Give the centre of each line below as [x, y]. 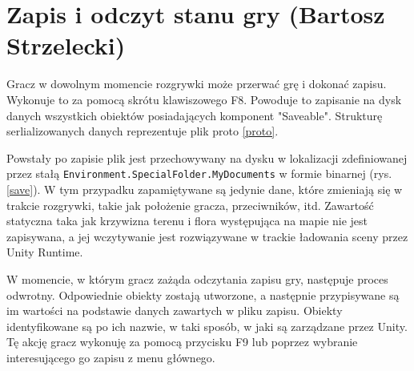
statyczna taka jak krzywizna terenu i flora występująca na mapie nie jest [187, 221]
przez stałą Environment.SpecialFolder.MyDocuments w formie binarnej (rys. [199, 173]
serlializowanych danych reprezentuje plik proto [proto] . [143, 131]
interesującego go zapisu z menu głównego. [111, 357]
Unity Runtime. [45, 252]
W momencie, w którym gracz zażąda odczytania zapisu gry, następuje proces [197, 278]
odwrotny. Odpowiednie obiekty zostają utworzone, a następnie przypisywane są [203, 294]
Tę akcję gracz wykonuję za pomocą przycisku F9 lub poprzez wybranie [182, 342]
